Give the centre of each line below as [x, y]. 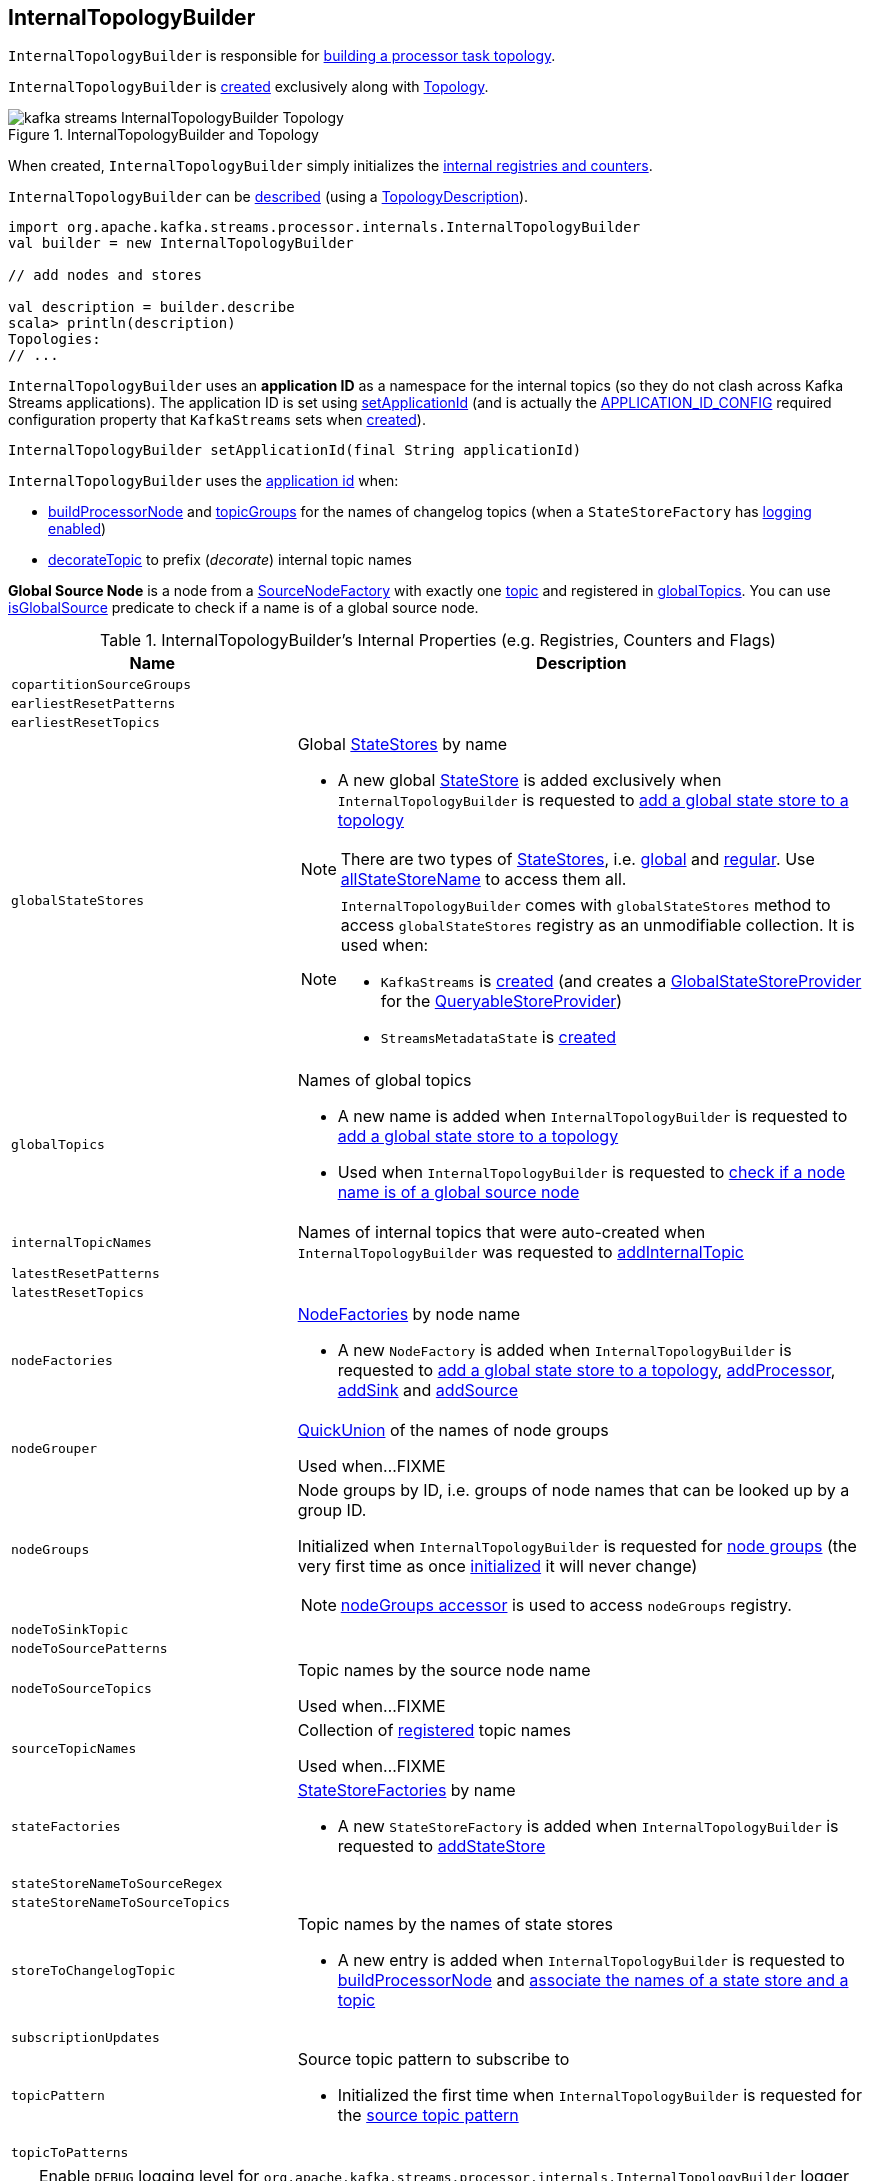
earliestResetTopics [85, 723]
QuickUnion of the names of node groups [453, 1430]
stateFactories [66, 1826]
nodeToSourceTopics [81, 1688]
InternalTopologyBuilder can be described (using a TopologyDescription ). [268, 197]
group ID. [332, 1510]
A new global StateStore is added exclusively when [529, 780]
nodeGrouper [54, 1448]
